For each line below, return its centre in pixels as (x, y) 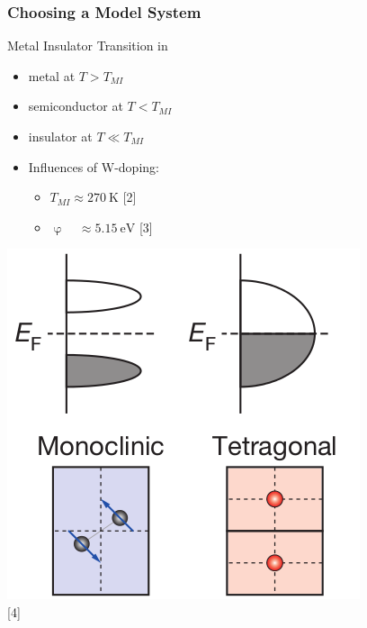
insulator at (60, 136)
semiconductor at (76, 106)
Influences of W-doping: (94, 166)
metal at (52, 75)
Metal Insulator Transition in (88, 46)
